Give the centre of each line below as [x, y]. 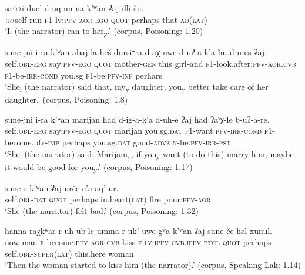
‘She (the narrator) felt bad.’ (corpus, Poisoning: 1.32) [102, 211]
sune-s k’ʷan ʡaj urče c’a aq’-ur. [62, 187]
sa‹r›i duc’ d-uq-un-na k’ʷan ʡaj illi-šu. [74, 8]
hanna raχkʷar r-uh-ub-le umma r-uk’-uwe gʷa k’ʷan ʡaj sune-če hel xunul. [138, 230]
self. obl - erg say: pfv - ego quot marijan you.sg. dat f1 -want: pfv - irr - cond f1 [139, 130]
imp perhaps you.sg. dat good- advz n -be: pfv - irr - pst [139, 142]
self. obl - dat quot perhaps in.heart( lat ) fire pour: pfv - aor [108, 199]
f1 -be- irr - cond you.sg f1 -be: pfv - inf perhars [83, 75]
